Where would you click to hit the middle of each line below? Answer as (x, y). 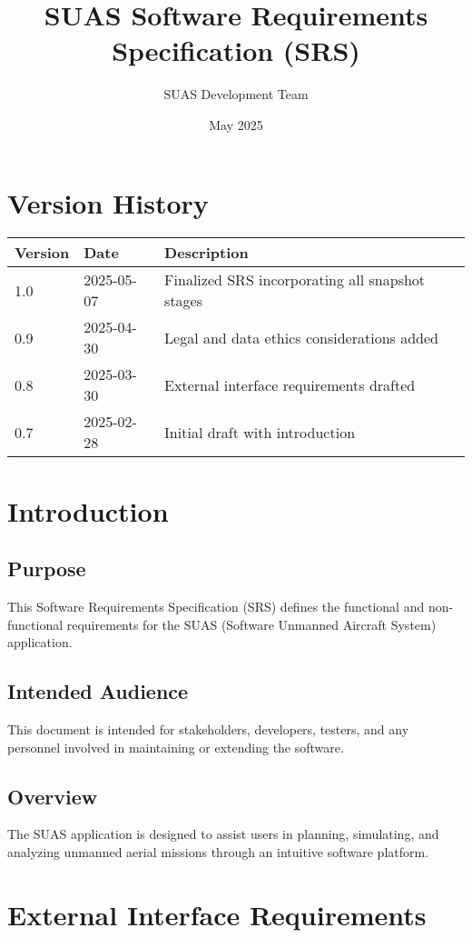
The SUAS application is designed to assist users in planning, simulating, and (223, 834)
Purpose (47, 569)
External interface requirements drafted (290, 384)
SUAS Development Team (236, 94)
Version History (108, 202)
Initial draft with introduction (260, 432)
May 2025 (236, 124)
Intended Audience (98, 691)
